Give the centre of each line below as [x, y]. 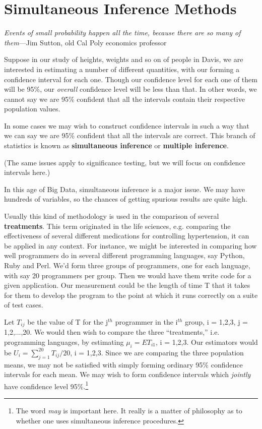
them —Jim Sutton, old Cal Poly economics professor [85, 42]
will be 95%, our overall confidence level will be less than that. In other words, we [130, 89]
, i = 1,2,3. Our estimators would [207, 342]
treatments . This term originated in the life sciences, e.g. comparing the [117, 226]
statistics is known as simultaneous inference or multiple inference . [116, 145]
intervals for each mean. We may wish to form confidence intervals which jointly [127, 374]
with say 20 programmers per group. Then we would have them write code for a [128, 275]
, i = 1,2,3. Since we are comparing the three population [157, 352]
